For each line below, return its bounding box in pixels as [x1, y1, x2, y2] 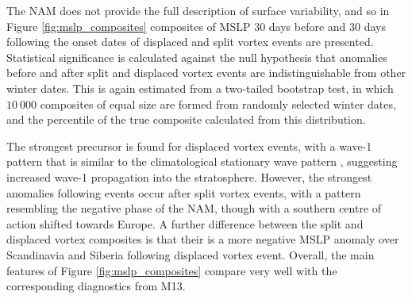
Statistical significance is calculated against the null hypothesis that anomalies [6, 48, 387, 65]
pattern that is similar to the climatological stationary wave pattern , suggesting [6, 153, 398, 170]
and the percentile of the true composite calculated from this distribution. [6, 111, 366, 128]
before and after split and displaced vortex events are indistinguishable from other [6, 64, 406, 81]
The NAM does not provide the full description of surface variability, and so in [6, 2, 390, 18]
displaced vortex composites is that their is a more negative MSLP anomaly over [6, 231, 399, 247]
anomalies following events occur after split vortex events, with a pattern [6, 184, 361, 201]
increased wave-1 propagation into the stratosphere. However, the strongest [6, 168, 372, 185]
